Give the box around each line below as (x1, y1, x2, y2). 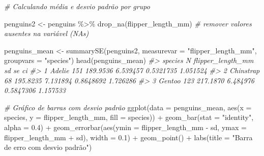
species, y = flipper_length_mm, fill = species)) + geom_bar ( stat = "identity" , (4, 112, 254, 122)
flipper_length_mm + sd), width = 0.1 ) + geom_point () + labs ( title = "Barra (4, 132, 253, 142)
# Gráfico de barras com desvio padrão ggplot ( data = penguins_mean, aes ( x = (4, 102, 252, 112)
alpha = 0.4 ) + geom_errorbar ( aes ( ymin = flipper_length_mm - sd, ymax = (4, 121, 247, 132)
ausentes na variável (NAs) (4, 28, 89, 39)
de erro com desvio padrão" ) (4, 142, 92, 152)
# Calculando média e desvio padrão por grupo (4, 1, 150, 11)
